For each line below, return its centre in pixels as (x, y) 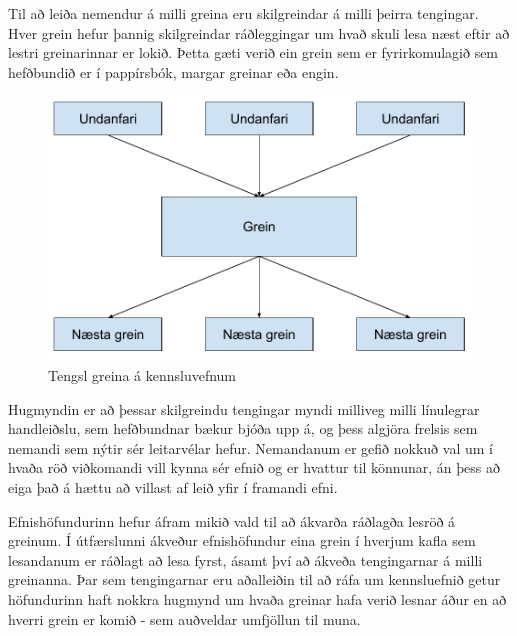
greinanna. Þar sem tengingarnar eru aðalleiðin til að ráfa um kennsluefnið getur (254, 579)
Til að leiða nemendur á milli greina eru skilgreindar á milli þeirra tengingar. (243, 13)
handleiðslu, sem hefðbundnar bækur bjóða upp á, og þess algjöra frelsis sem (243, 428)
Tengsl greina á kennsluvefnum (142, 374)
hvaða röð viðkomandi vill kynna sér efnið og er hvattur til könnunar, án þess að (254, 467)
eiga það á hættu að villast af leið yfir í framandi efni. (173, 486)
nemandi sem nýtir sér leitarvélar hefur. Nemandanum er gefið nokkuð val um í (250, 447)
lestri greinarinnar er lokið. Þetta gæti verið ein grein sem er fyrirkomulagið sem (253, 52)
